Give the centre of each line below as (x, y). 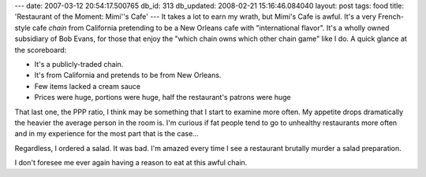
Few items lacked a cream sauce (88, 86)
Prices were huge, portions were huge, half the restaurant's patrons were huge (163, 98)
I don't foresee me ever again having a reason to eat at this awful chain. (131, 163)
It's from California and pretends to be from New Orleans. (128, 76)
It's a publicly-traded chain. (79, 64)
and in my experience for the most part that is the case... (106, 134)
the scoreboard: (41, 50)
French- (390, 17)
